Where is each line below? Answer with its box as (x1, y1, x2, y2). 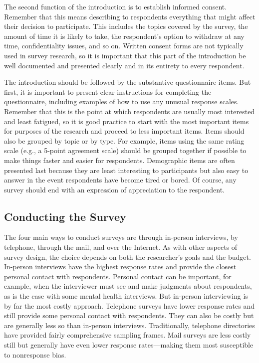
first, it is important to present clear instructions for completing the (4, 86, 212, 97)
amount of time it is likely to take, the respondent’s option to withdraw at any (4, 30, 245, 41)
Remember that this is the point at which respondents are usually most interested (4, 106, 255, 116)
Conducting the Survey (4, 208, 126, 224)
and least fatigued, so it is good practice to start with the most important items (4, 116, 249, 126)
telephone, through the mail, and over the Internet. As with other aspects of (4, 242, 238, 252)
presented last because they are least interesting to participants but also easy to (4, 165, 249, 175)
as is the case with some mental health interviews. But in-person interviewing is (4, 291, 248, 301)
